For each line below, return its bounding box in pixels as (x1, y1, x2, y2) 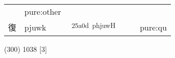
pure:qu (139, 21, 167, 33)
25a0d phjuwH (71, 20, 115, 30)
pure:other (24, 6, 62, 17)
